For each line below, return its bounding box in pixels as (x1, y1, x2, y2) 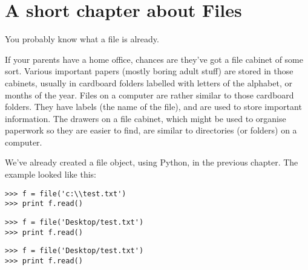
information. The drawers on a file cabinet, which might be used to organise (5, 112, 286, 124)
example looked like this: (5, 168, 96, 181)
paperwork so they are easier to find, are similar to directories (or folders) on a (5, 124, 297, 137)
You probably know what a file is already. (5, 33, 159, 45)
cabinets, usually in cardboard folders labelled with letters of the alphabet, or (5, 76, 293, 89)
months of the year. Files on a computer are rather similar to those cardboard (5, 88, 294, 101)
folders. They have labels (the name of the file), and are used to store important (5, 100, 302, 113)
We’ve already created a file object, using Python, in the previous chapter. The (5, 156, 298, 169)
